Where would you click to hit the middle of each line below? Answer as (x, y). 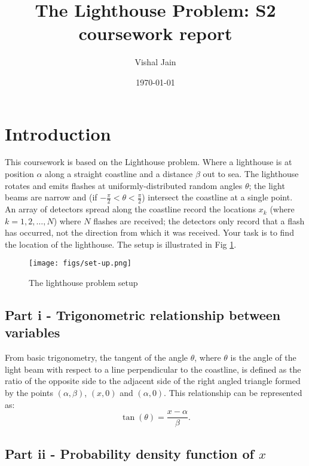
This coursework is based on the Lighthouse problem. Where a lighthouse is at (149, 162)
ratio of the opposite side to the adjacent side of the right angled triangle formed (153, 381)
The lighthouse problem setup (83, 283)
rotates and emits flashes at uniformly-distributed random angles (124, 185)
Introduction (58, 133)
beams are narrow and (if (51, 197)
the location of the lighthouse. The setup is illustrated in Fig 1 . (121, 244)
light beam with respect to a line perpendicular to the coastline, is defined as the (153, 369)
